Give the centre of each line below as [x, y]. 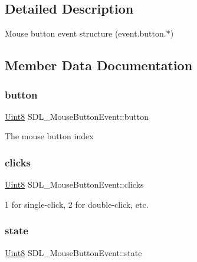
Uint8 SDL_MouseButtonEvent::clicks [74, 184]
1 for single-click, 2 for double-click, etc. [77, 204]
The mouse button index [49, 136]
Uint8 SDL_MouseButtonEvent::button [77, 116]
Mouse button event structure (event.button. [86, 33]
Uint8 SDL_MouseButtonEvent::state [73, 252]
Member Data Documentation [99, 65]
